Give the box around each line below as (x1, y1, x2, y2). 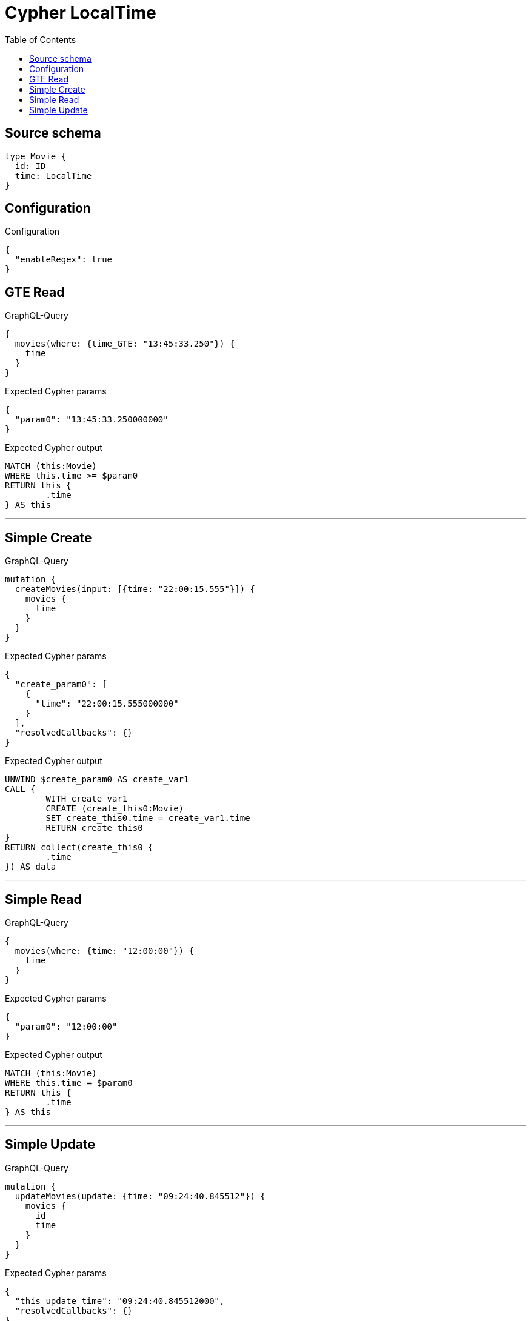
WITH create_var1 (45, 794, 128, 804)
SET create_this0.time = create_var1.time (45, 813, 250, 824)
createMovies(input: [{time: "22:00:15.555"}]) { (15, 584, 256, 594)
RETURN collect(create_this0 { (5, 842, 153, 853)
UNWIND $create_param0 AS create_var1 (5, 774, 189, 785)
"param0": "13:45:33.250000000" (15, 414, 169, 425)
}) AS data (5, 862, 56, 872)
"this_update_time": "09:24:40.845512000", (15, 1296, 225, 1306)
